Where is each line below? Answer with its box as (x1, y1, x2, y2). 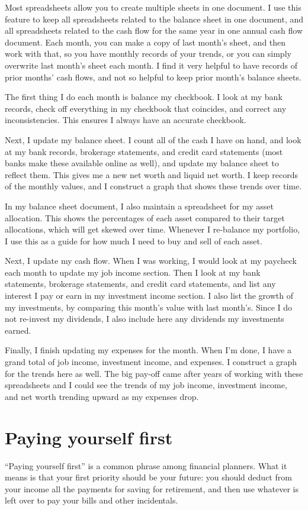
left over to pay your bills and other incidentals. (5, 494, 178, 506)
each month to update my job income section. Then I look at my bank (5, 266, 261, 278)
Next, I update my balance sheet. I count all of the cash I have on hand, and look (5, 133, 301, 146)
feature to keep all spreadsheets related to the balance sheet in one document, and (5, 12, 303, 25)
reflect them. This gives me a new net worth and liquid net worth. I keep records (5, 168, 299, 180)
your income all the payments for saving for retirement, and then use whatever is (5, 482, 299, 495)
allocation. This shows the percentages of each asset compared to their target (5, 211, 285, 224)
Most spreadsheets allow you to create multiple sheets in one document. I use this (5, 1, 301, 13)
